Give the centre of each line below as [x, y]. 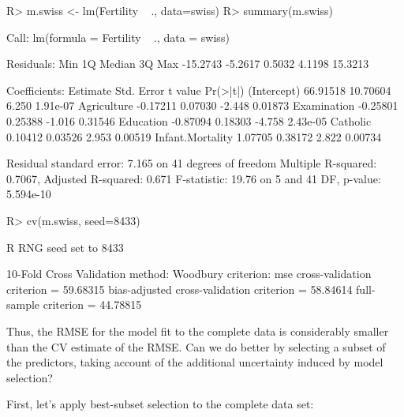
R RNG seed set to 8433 [65, 247]
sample [23, 304]
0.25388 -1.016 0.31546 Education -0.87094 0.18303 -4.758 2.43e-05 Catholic [189, 120]
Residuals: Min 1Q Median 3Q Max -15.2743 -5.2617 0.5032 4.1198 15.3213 [188, 64]
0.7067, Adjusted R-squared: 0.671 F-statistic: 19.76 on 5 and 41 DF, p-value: [194, 178]
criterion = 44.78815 [92, 304]
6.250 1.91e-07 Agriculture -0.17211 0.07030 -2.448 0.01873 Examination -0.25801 [202, 105]
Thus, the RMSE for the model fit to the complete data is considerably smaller [198, 331]
